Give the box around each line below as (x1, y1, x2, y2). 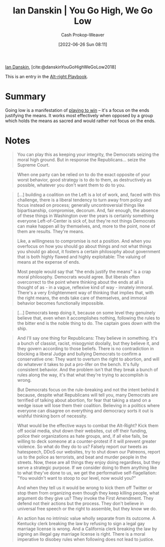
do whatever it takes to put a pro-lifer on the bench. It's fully (17, 361, 139, 367)
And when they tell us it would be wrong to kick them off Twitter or (17, 485, 153, 491)
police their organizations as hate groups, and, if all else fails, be (17, 433, 148, 439)
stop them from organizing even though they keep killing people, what (17, 490, 160, 496)
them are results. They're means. (17, 228, 85, 234)
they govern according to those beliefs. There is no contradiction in (17, 345, 154, 351)
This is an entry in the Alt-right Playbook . (5, 73, 88, 79)
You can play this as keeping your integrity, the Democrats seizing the (17, 151, 159, 157)
